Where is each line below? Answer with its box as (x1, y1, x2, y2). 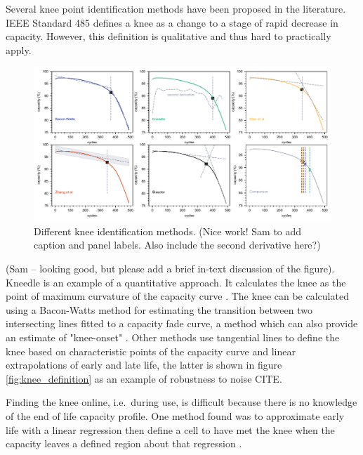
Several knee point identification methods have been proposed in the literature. (6, 1, 346, 15)
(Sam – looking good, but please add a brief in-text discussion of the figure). (6, 261, 335, 276)
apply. (6, 42, 32, 57)
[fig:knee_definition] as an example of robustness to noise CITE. (6, 371, 282, 385)
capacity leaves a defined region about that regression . (6, 436, 242, 451)
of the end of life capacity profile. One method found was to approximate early (6, 408, 345, 423)
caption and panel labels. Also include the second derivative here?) (34, 237, 321, 252)
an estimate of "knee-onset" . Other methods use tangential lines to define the (6, 329, 340, 344)
